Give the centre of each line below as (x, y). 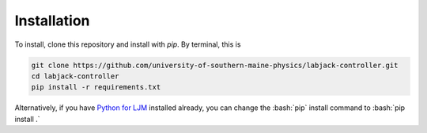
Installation (52, 21)
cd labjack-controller (75, 76)
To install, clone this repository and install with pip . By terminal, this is (128, 44)
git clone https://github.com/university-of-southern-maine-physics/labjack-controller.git (215, 65)
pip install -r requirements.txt (96, 87)
